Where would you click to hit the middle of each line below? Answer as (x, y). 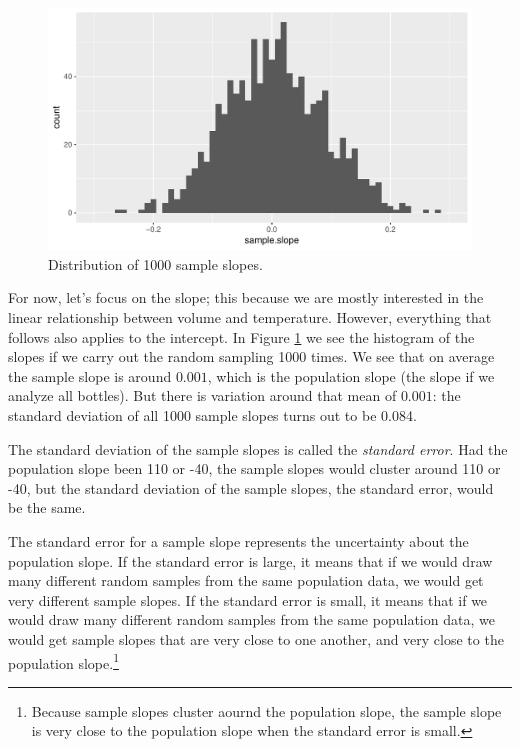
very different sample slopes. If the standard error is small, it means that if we (248, 599)
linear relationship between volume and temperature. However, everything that (250, 317)
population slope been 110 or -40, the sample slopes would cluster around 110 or (254, 468)
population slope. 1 (63, 661)
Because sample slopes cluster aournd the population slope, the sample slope (266, 710)
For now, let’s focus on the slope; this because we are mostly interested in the (246, 297)
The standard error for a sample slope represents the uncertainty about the (238, 540)
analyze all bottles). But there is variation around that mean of (202, 395)
